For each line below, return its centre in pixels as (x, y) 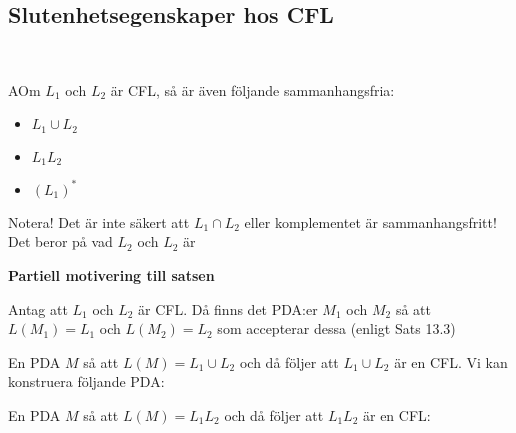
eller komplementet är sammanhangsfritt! (370, 221)
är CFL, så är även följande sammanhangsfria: (252, 89)
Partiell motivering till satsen (111, 274)
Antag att (38, 308)
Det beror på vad (60, 241)
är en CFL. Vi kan (451, 361)
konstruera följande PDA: (86, 381)
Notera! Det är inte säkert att (99, 221)
